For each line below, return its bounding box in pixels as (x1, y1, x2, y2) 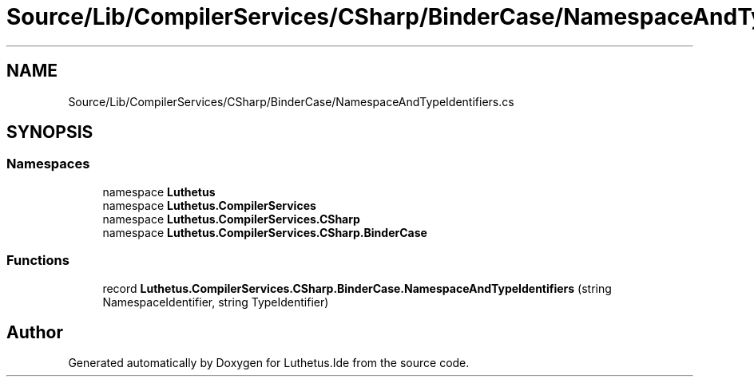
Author (6, 322, 63, 342)
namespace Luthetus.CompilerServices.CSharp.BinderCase (102, 225, 427, 239)
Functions (6, 252, 69, 269)
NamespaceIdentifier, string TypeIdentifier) (102, 294, 329, 309)
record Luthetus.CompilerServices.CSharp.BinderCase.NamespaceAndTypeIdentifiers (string (102, 281, 612, 295)
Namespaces (6, 156, 90, 172)
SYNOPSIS (6, 122, 93, 143)
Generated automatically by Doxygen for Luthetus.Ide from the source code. (68, 356, 470, 370)
